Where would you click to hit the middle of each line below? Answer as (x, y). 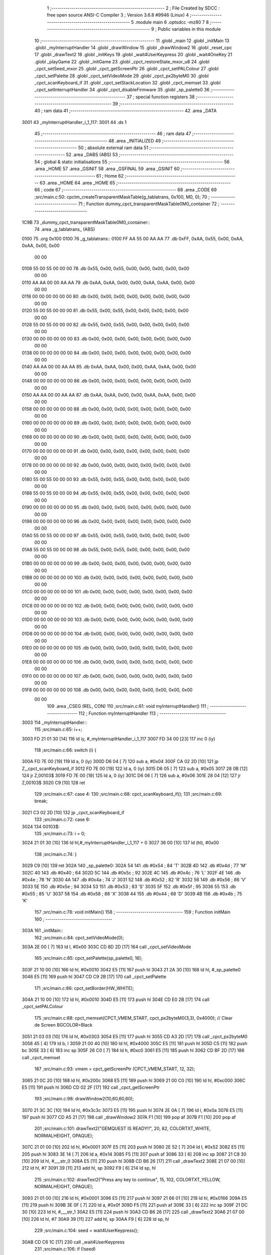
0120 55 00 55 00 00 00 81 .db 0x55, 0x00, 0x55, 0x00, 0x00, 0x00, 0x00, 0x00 (105, 311)
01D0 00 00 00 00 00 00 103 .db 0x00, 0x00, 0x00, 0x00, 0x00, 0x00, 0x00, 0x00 (107, 619)
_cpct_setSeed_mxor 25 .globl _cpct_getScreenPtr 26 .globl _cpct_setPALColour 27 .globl (126, 69)
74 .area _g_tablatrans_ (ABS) (65, 229)
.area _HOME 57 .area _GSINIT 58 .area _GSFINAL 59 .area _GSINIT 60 (107, 169)
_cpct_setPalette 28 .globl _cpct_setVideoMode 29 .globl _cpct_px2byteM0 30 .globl (122, 76)
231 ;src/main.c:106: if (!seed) (65, 1249)
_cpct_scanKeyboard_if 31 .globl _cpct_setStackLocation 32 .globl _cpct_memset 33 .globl (127, 82)
